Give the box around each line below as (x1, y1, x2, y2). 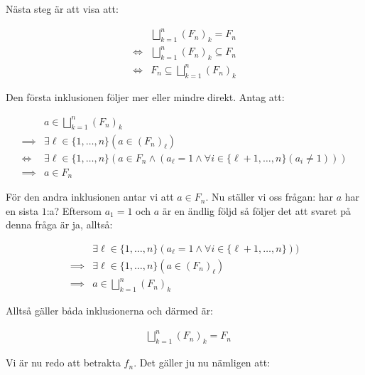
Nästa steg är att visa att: (6, 1, 119, 16)
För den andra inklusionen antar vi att (6, 189, 174, 204)
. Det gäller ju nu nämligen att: (134, 355, 271, 370)
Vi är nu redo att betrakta (6, 355, 121, 370)
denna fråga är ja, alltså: (6, 217, 113, 232)
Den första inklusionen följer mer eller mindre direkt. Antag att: (6, 89, 285, 104)
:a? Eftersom (46, 203, 102, 218)
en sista (6, 203, 39, 218)
